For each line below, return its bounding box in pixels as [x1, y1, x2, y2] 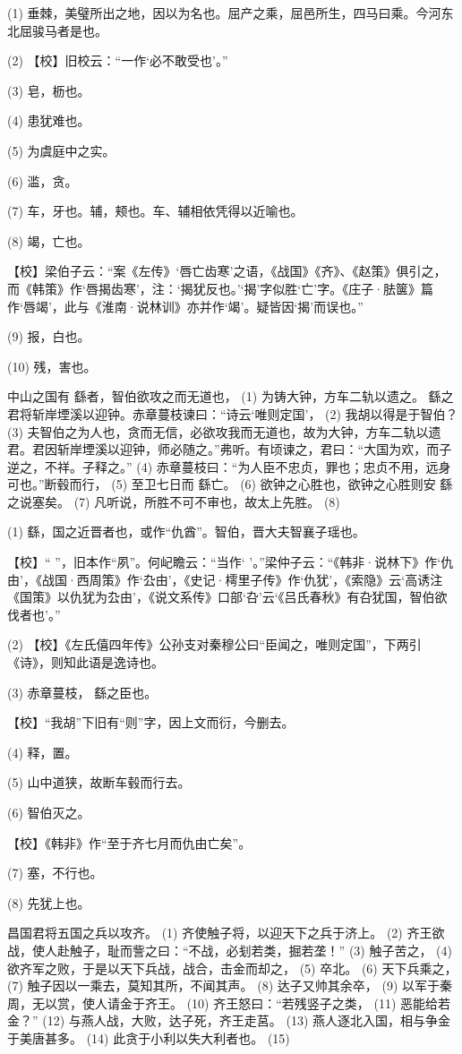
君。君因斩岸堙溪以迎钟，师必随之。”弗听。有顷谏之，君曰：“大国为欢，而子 [7, 440, 452, 458]
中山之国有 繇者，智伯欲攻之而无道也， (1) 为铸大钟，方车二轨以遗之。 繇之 [7, 387, 454, 406]
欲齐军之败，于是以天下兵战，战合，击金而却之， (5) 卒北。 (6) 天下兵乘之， [7, 958, 458, 977]
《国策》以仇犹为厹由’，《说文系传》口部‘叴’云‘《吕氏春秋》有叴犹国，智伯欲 [7, 587, 448, 606]
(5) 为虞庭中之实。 [7, 141, 115, 159]
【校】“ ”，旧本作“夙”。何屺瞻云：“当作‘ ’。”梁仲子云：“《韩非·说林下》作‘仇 [7, 553, 454, 571]
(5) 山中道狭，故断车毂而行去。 [7, 773, 191, 792]
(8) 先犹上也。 [7, 893, 90, 912]
